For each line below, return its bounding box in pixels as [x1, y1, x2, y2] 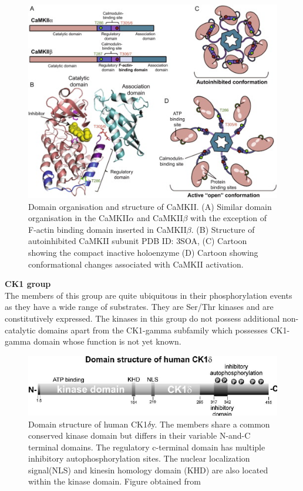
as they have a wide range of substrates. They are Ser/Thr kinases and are [5, 300, 274, 313]
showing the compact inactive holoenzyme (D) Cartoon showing [28, 246, 258, 259]
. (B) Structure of [191, 223, 255, 235]
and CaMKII [136, 212, 183, 224]
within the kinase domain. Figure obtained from [28, 475, 201, 487]
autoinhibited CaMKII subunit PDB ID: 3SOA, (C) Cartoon [28, 235, 247, 247]
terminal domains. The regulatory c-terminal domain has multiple [28, 440, 265, 453]
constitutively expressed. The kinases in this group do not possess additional [5, 312, 280, 325]
